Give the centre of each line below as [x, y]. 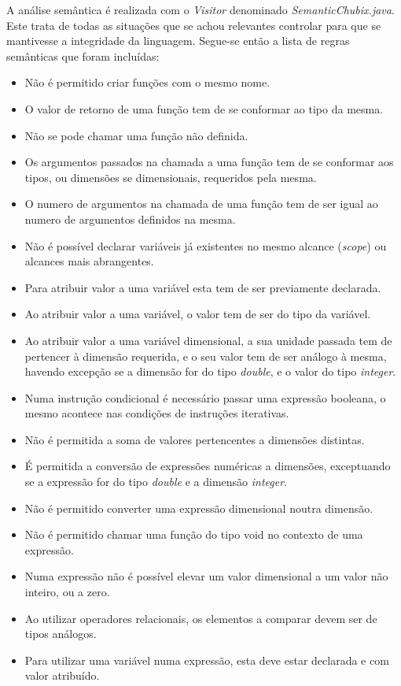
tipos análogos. [61, 634]
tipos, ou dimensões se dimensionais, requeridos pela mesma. [171, 177]
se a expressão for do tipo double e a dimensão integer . [156, 482]
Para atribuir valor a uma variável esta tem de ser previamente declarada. [203, 287]
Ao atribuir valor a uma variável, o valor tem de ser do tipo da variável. [198, 314]
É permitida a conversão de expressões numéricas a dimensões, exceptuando [208, 466]
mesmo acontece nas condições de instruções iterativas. [157, 413]
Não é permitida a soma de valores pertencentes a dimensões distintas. [195, 439]
